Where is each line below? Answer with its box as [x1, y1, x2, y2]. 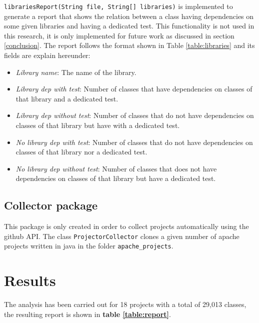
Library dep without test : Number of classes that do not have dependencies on [15, 110, 254, 120]
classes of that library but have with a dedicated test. [15, 120, 180, 130]
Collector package [4, 197, 98, 213]
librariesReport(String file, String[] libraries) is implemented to [4, 1, 233, 11]
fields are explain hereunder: [4, 50, 90, 60]
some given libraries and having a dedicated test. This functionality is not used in [4, 20, 254, 31]
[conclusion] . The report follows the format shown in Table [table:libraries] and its [4, 40, 255, 50]
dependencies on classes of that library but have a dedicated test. [15, 173, 216, 183]
